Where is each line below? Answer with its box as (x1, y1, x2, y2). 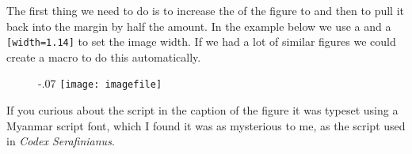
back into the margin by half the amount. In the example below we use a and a (6, 17, 391, 34)
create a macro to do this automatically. (6, 48, 201, 65)
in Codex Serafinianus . (6, 133, 115, 149)
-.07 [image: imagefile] (38, 75, 162, 92)
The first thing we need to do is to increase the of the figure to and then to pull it (6, 2, 404, 18)
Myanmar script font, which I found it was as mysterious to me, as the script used (6, 117, 406, 133)
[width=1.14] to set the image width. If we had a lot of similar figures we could (6, 33, 396, 50)
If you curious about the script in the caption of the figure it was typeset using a (6, 102, 399, 118)
